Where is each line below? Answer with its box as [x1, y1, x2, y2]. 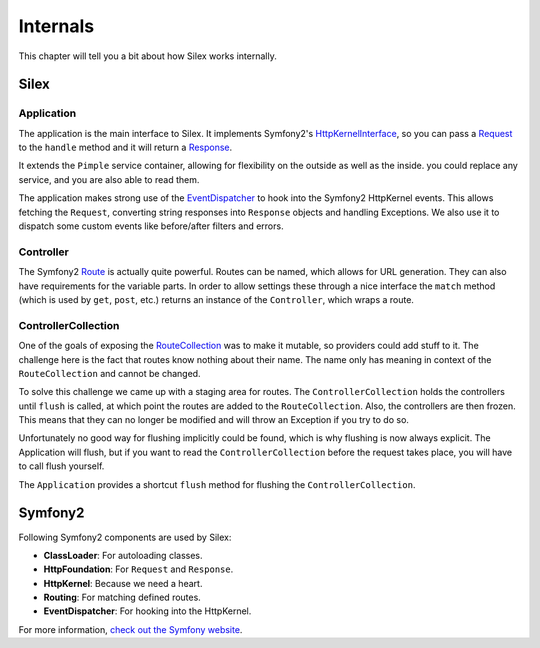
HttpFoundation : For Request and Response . [43, 563, 234, 575]
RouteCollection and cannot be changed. [18, 367, 201, 379]
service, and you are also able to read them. [18, 173, 200, 185]
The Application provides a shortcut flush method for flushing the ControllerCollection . [18, 478, 416, 490]
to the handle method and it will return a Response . [18, 141, 233, 154]
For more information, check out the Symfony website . [18, 623, 243, 635]
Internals [18, 15, 95, 37]
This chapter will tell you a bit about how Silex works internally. [18, 50, 277, 62]
